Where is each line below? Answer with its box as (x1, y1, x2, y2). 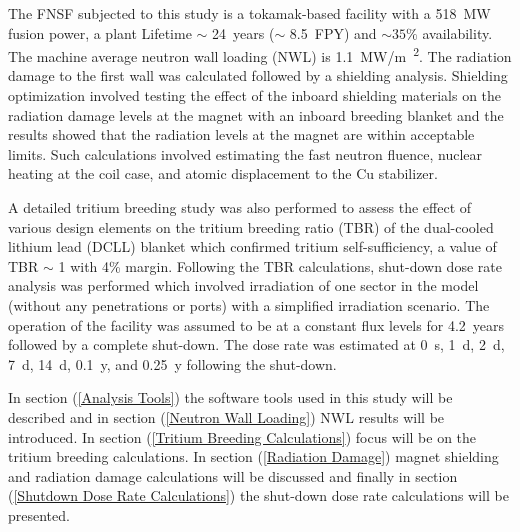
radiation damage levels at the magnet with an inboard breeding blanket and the (8, 104, 504, 125)
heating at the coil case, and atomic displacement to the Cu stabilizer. (8, 163, 438, 184)
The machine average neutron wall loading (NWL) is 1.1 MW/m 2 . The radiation (8, 43, 512, 66)
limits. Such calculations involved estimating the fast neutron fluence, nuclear (8, 143, 483, 164)
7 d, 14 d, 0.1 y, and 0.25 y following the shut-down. (8, 353, 337, 374)
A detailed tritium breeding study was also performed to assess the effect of (8, 197, 472, 217)
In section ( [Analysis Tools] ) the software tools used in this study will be (8, 387, 453, 408)
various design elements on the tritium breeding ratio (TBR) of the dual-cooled (8, 216, 494, 237)
